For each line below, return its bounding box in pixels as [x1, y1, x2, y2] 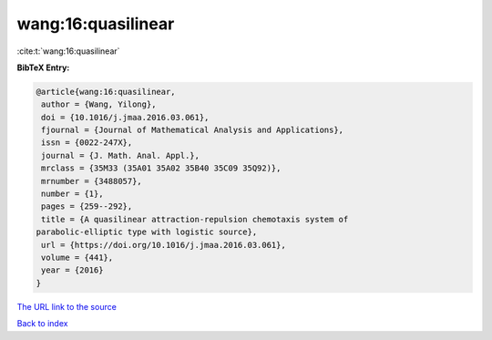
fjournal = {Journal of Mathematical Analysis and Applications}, [41, 125, 344, 136]
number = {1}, [41, 189, 104, 200]
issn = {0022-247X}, [41, 138, 133, 148]
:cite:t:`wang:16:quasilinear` [16, 46, 120, 57]
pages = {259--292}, [41, 201, 133, 211]
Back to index [16, 318, 68, 329]
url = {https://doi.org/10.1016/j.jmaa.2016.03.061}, [41, 240, 286, 250]
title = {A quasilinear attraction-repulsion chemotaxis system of [41, 214, 349, 224]
